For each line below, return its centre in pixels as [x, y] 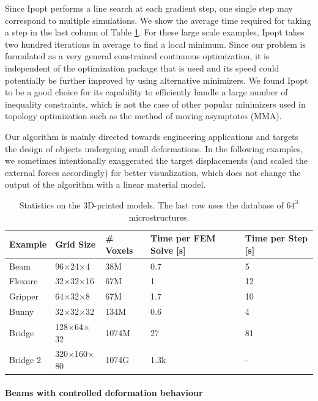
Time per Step [276, 238]
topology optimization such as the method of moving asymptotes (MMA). [143, 116]
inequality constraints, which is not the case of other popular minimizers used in [155, 104]
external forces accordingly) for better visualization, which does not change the [153, 172]
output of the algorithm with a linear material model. [105, 184]
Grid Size [76, 244]
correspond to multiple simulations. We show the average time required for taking [158, 20]
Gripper [24, 296]
